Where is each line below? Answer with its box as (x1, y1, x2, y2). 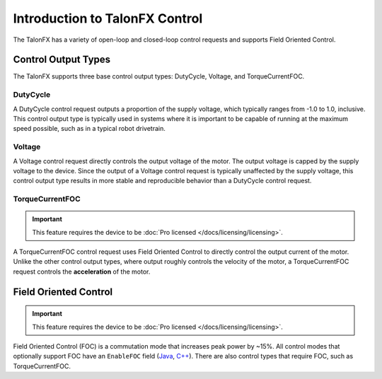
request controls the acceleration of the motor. (13, 267, 151, 276)
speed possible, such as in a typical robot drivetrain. (13, 124, 166, 133)
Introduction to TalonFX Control (13, 11, 203, 26)
